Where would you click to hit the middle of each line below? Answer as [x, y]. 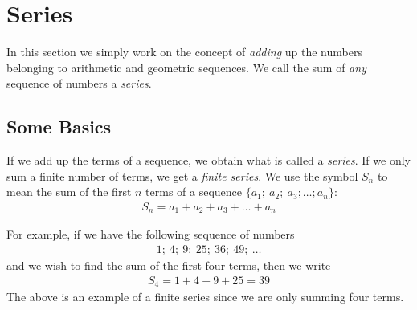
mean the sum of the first [69, 192]
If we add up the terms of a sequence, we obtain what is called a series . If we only [208, 160]
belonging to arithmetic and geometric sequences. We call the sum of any [186, 67]
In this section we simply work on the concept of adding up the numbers [184, 52]
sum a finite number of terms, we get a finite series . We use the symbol [182, 175]
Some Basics [59, 126]
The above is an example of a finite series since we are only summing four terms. [205, 297]
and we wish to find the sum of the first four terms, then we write [169, 265]
